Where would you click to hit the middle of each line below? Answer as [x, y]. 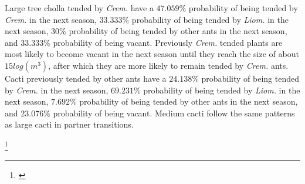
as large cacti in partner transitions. [69, 124]
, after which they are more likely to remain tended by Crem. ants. [168, 65]
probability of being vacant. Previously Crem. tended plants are [168, 42]
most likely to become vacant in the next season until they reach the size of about [152, 54]
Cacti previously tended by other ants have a [86, 78]
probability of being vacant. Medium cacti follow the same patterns [174, 113]
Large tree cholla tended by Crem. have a [79, 8]
